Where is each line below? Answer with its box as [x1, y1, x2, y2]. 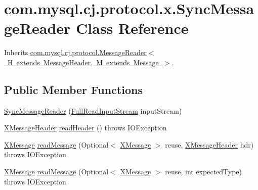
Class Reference [76, 18, 189, 38]
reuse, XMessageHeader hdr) [165, 139, 254, 150]
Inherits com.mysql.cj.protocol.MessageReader [4, 47, 147, 58]
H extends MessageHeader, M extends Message [7, 57, 159, 67]
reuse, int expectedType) [165, 166, 242, 177]
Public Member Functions [4, 81, 143, 97]
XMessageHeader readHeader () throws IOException [4, 122, 167, 133]
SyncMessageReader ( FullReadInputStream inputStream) [4, 105, 182, 116]
